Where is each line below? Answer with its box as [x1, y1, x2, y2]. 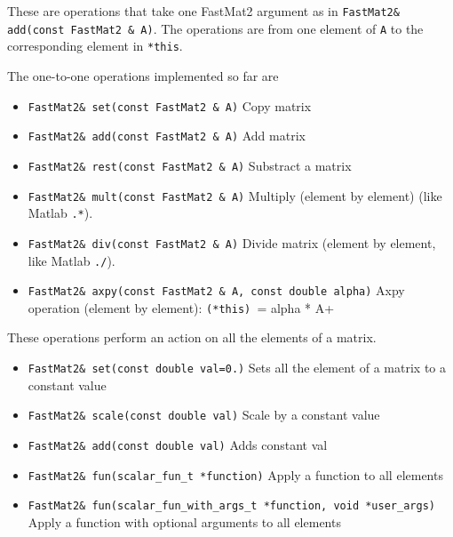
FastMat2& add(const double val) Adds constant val [28, 435, 328, 453]
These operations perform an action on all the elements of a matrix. [7, 328, 377, 347]
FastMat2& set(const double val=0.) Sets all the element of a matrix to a [28, 358, 447, 377]
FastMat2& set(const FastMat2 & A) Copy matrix [28, 96, 312, 115]
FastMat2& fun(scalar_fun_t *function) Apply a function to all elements [28, 465, 443, 484]
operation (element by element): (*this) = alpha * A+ [28, 298, 335, 317]
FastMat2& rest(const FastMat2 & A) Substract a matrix [28, 156, 352, 174]
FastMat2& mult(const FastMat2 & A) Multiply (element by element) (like [28, 186, 442, 204]
